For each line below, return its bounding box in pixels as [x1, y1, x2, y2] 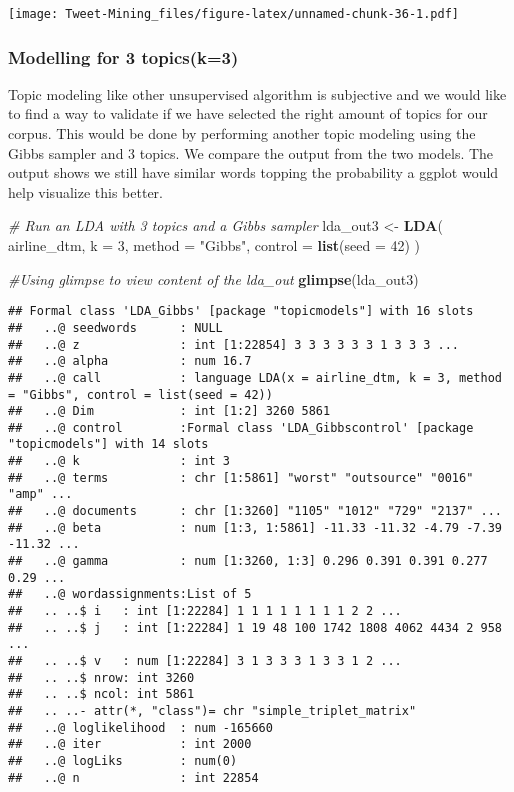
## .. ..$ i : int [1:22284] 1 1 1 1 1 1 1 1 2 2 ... [8, 604, 402, 619]
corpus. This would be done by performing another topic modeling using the [8, 123, 476, 144]
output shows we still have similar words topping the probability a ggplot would [8, 162, 499, 183]
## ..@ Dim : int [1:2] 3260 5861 [8, 404, 331, 419]
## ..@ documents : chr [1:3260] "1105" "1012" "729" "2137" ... [8, 504, 502, 519]
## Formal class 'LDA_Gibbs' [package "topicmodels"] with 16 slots [8, 304, 474, 319]
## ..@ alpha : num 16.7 [8, 354, 252, 369]
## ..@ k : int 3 [8, 454, 230, 469]
